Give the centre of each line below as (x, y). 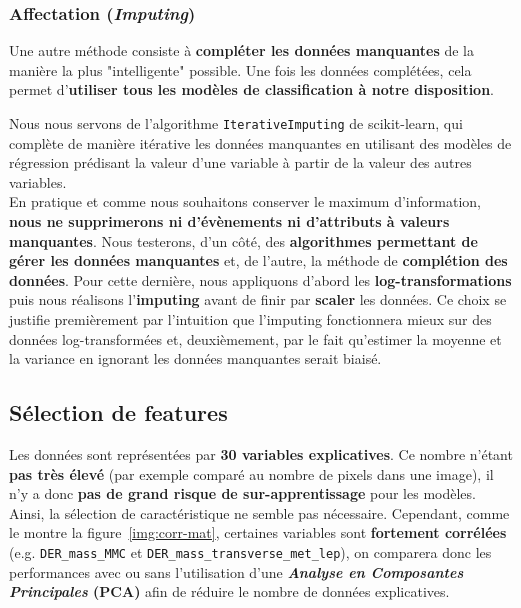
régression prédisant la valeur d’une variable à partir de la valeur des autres (240, 162)
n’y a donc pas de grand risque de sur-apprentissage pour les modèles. (242, 493)
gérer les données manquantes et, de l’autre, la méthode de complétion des (258, 260)
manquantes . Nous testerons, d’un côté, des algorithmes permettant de (243, 240)
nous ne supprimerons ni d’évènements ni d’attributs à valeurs (229, 221)
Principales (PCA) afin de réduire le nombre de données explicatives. (229, 591)
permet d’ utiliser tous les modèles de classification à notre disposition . (252, 89)
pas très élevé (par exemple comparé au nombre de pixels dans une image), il (251, 473)
